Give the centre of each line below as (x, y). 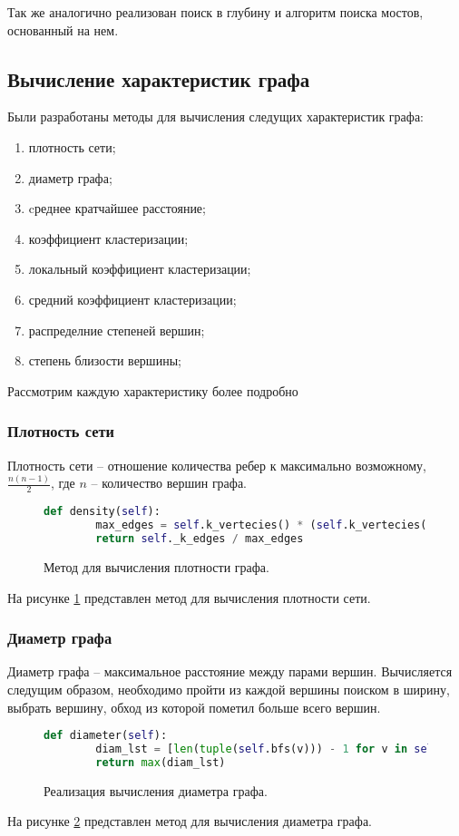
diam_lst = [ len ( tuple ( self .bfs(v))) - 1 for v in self (268, 749)
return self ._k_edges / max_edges (200, 539)
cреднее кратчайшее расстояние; (117, 208)
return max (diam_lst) (161, 762)
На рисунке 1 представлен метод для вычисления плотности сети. (189, 597)
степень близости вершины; (105, 360)
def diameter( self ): (106, 736)
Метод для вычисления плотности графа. (156, 566)
